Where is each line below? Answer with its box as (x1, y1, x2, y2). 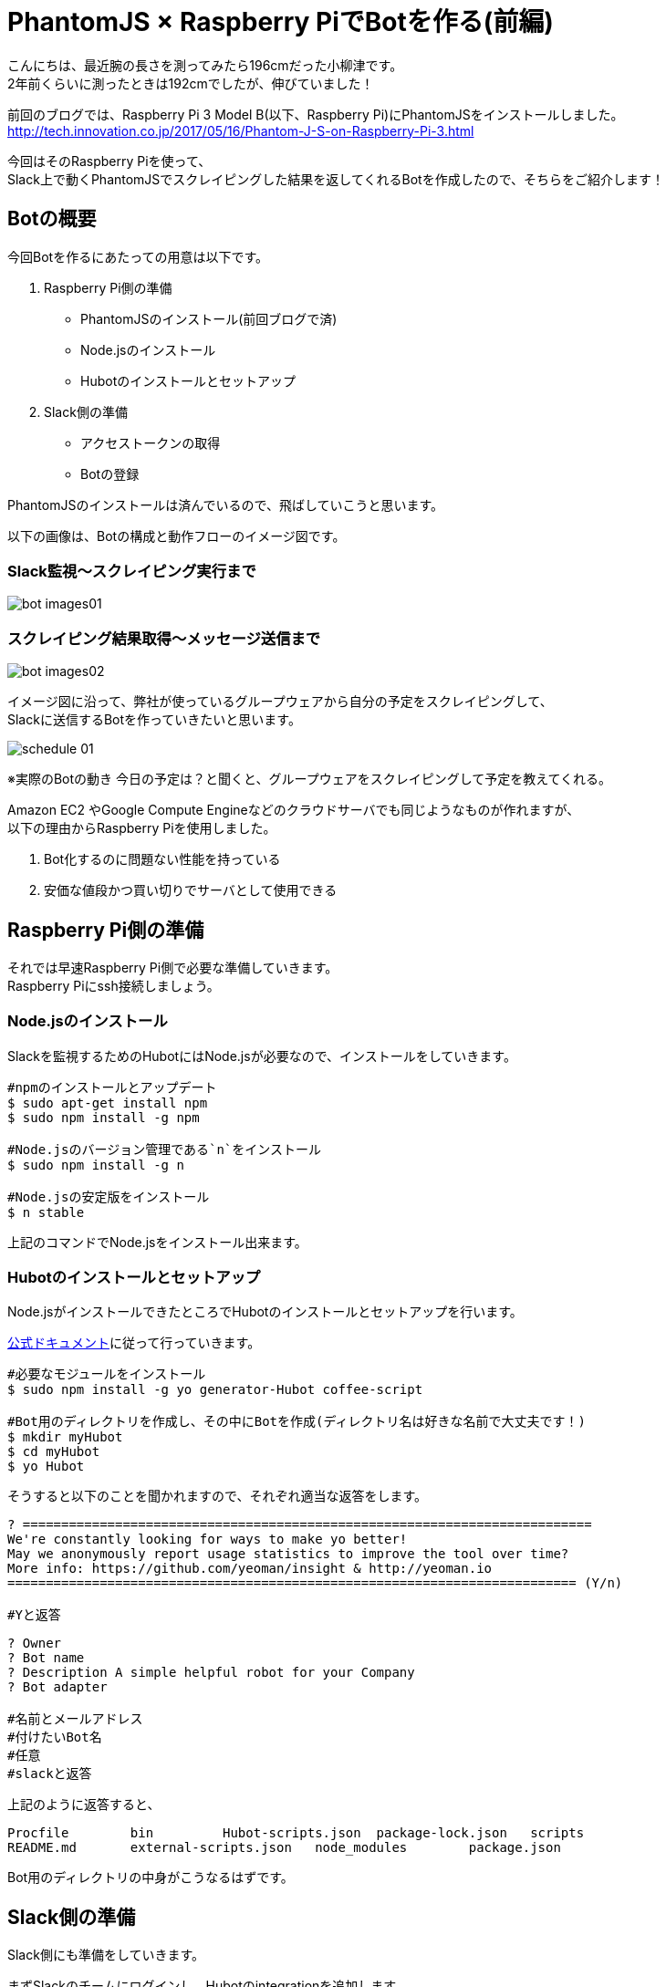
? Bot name (7, 1650, 85, 1666)
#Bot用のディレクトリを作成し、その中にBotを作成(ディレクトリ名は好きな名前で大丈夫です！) (7, 1414, 586, 1430)
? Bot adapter (7, 1680, 108, 1695)
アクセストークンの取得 (80, 434, 221, 451)
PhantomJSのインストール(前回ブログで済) (80, 310, 338, 327)
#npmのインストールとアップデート (7, 1079, 217, 1095)
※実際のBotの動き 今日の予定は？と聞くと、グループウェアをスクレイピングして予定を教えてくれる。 (7, 771, 612, 787)
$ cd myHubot (7, 1444, 100, 1460)
